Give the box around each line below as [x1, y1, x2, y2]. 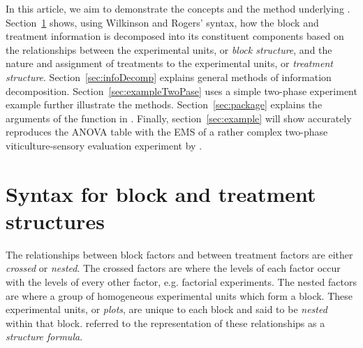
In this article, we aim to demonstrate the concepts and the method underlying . [6, 1, 350, 15]
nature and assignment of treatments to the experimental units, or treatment [6, 56, 333, 71]
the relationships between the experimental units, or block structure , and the [6, 42, 332, 57]
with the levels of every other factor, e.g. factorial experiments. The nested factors [6, 275, 357, 289]
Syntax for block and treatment [6, 179, 316, 208]
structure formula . [6, 329, 83, 344]
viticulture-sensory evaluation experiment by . [6, 138, 202, 152]
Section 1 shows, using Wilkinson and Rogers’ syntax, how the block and [6, 15, 319, 29]
